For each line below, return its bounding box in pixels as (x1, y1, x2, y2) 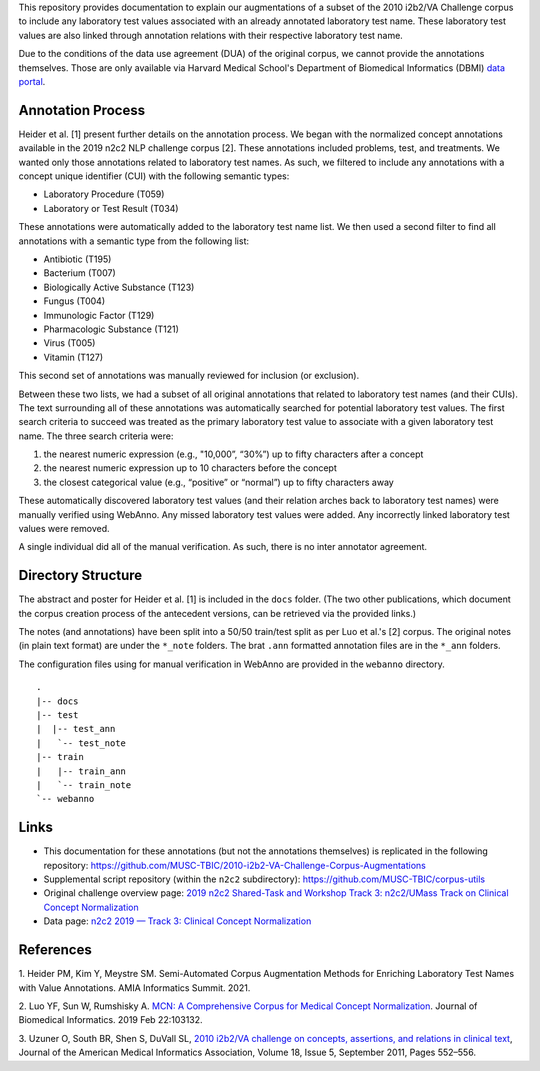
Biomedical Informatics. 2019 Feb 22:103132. (18, 1014, 204, 1026)
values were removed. (18, 523, 110, 535)
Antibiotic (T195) (43, 253, 112, 265)
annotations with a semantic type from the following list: (18, 235, 250, 247)
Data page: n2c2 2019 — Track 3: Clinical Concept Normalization (43, 915, 312, 927)
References (18, 941, 92, 959)
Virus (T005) (43, 337, 96, 349)
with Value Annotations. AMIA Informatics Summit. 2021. (18, 981, 251, 994)
